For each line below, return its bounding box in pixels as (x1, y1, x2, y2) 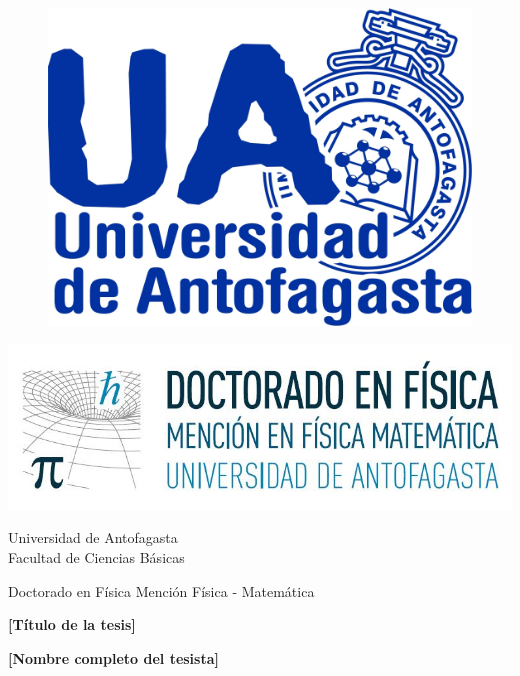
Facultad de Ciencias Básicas (8, 546, 185, 567)
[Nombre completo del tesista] (8, 647, 219, 668)
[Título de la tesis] (8, 614, 136, 635)
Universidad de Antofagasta (8, 527, 178, 548)
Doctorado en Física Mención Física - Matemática (8, 580, 315, 601)
